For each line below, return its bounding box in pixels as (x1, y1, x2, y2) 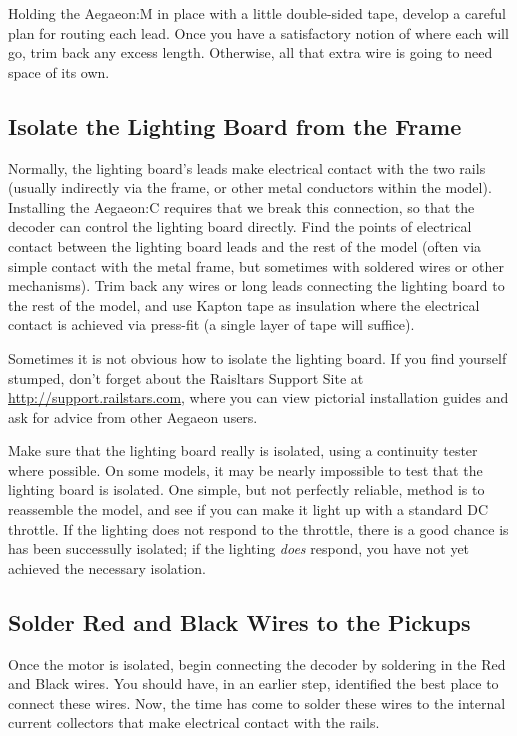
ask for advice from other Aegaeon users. (8, 406, 258, 427)
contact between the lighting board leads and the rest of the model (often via (8, 235, 482, 256)
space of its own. (8, 61, 110, 82)
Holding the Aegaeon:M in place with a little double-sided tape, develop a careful (8, 3, 506, 23)
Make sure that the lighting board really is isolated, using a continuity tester (8, 440, 478, 461)
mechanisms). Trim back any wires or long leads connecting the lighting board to (8, 275, 505, 296)
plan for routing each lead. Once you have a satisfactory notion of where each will (8, 22, 509, 43)
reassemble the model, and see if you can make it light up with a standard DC (8, 499, 489, 520)
